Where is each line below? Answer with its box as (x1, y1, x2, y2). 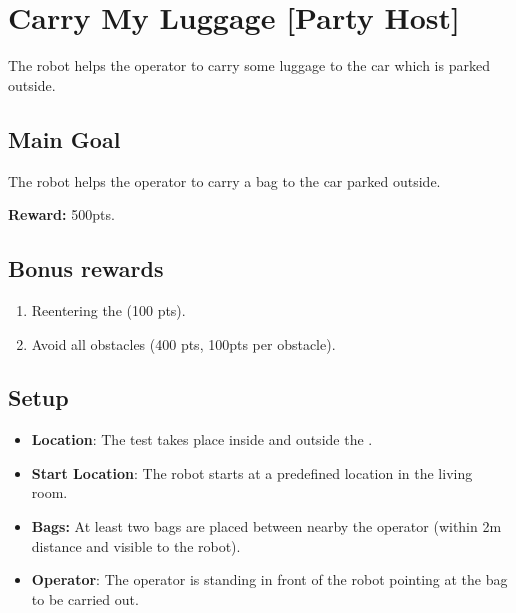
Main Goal (8, 123, 121, 154)
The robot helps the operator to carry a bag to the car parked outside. (8, 170, 441, 191)
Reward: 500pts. (8, 204, 115, 225)
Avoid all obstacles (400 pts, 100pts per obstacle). (31, 333, 336, 354)
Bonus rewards (8, 253, 164, 284)
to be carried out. (31, 588, 139, 609)
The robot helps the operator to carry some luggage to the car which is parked (8, 55, 490, 76)
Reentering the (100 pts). (31, 299, 186, 320)
